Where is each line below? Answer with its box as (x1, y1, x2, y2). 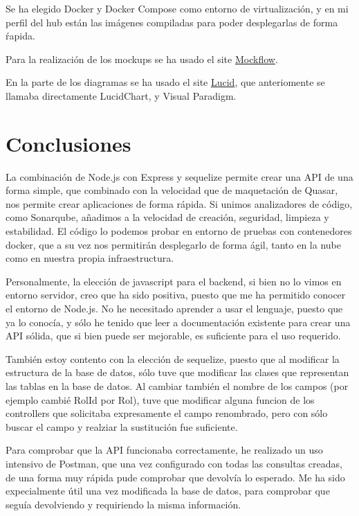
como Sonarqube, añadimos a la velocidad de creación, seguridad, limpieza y (6, 210, 329, 224)
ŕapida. (6, 28, 35, 43)
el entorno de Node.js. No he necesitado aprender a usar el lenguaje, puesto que (6, 301, 343, 316)
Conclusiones (6, 129, 131, 157)
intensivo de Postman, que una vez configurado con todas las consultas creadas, (6, 456, 342, 470)
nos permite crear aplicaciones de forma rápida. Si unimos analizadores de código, (6, 196, 353, 211)
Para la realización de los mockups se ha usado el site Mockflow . (6, 51, 278, 66)
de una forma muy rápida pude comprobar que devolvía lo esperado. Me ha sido (6, 470, 345, 484)
